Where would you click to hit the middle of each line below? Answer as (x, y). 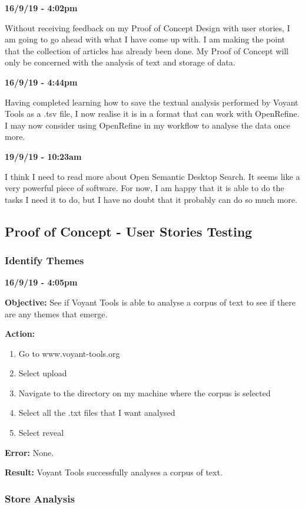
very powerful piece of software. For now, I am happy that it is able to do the (145, 188)
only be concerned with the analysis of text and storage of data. (120, 62)
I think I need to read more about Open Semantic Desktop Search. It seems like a (152, 176)
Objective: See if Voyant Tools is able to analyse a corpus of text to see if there (150, 302)
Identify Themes (44, 260)
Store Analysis (40, 498)
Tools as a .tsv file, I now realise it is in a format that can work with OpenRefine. (152, 114)
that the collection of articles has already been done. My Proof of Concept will (147, 50)
